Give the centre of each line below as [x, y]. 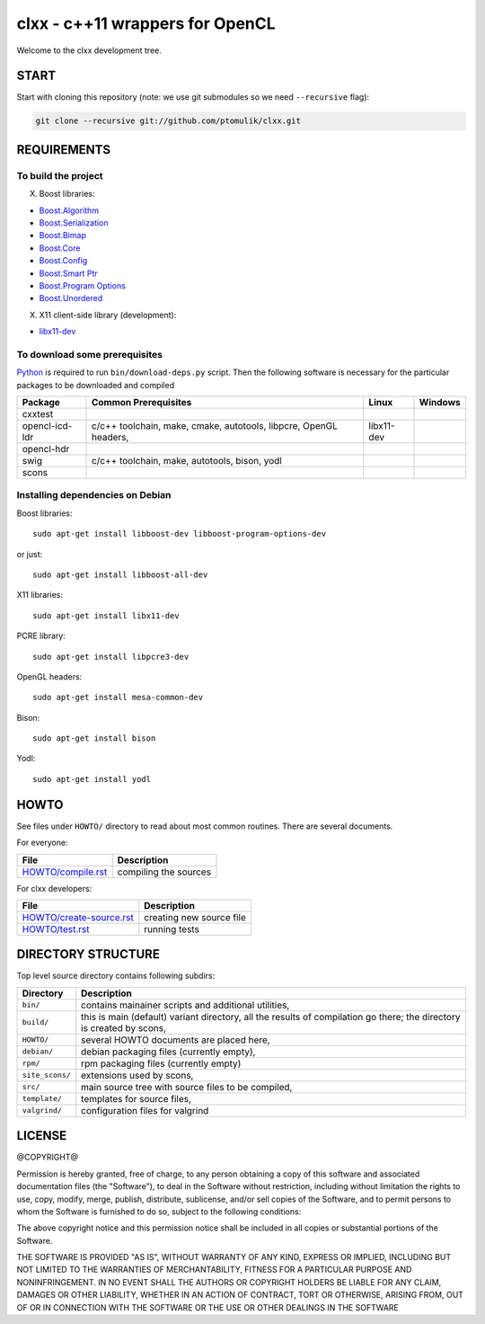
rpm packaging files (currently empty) [161, 1063]
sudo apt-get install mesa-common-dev [118, 698]
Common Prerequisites [141, 403]
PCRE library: [41, 636]
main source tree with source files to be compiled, [187, 1087]
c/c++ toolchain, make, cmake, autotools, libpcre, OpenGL [215, 426]
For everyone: [42, 843]
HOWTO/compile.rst [65, 872]
